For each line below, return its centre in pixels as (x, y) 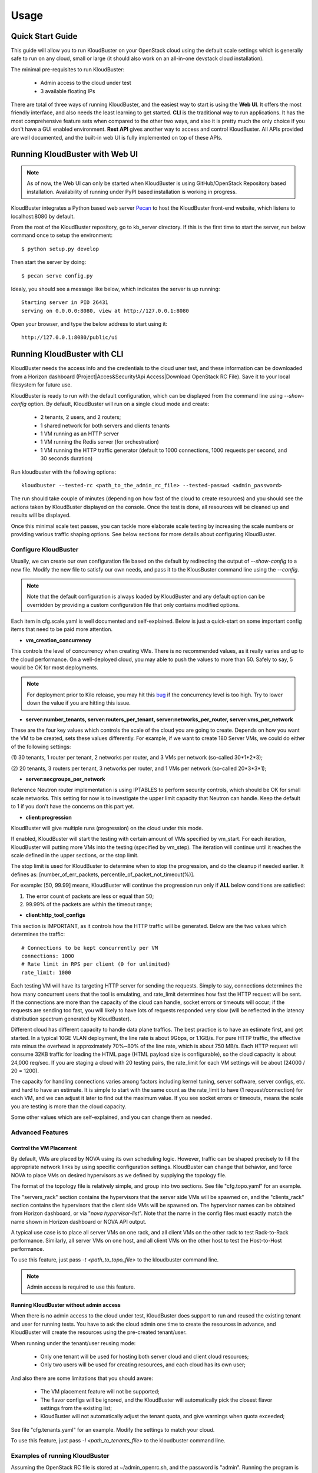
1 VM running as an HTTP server (79, 434)
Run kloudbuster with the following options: (64, 472)
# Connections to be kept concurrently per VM (90, 948)
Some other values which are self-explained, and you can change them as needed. (111, 1117)
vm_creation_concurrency (59, 640)
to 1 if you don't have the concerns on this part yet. (73, 807)
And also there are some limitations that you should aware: (82, 1378)
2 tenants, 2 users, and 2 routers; (81, 417)
